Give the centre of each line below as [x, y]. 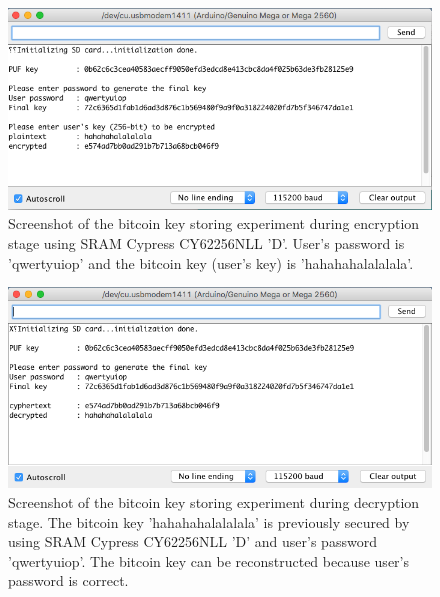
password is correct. [68, 580]
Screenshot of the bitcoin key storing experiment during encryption [214, 223]
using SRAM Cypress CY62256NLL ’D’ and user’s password [192, 541]
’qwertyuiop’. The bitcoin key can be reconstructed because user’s [209, 560]
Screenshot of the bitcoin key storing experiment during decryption [214, 501]
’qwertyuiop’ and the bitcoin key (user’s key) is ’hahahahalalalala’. [211, 262]
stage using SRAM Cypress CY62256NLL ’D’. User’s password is [206, 242]
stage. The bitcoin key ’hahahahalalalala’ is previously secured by [209, 521]
